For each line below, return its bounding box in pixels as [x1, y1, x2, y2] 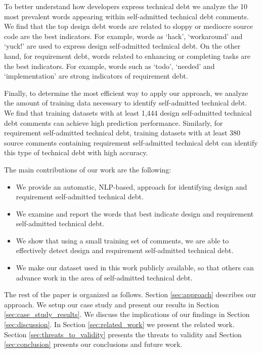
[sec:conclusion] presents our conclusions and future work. [4, 339, 183, 349]
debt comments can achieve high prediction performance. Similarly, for [4, 117, 223, 128]
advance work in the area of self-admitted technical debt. [16, 272, 193, 283]
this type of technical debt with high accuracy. [4, 147, 148, 158]
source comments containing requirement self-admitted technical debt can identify [4, 137, 258, 148]
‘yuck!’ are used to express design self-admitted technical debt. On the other [4, 41, 241, 51]
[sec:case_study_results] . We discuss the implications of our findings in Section [4, 309, 250, 320]
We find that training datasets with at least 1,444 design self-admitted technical [4, 107, 252, 118]
